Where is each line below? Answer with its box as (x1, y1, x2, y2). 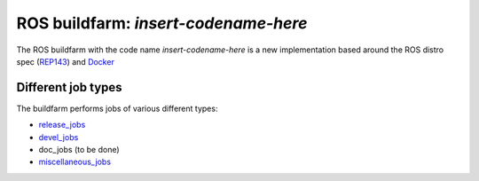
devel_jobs (38, 131, 79, 142)
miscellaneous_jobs (38, 156, 111, 168)
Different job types (16, 80, 123, 95)
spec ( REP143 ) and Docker (16, 56, 114, 67)
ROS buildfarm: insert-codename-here (16, 13, 308, 33)
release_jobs (38, 120, 86, 130)
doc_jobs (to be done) (38, 145, 120, 155)
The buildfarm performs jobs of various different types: (16, 103, 218, 114)
